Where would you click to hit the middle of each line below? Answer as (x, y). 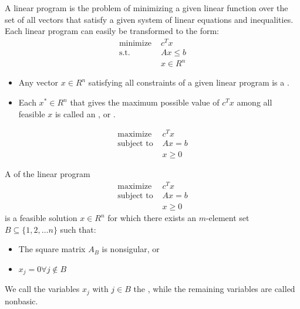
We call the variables (42, 289)
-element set (227, 218)
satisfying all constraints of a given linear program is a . (189, 82)
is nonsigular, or (131, 249)
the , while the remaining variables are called (214, 289)
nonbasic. (21, 300)
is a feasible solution (41, 218)
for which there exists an (152, 218)
